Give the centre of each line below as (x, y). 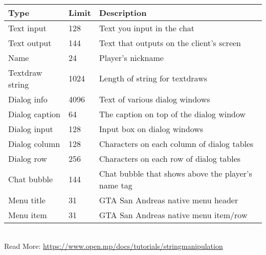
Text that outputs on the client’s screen (170, 42)
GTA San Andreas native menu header (169, 200)
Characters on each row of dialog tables (170, 158)
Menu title (27, 200)
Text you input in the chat (147, 28)
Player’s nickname (131, 57)
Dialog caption (35, 114)
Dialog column (34, 143)
